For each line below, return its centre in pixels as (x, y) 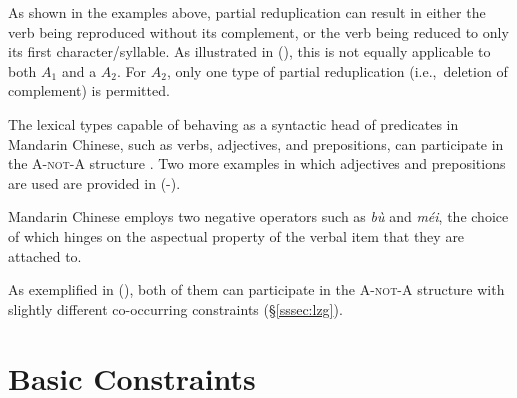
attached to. (45, 255)
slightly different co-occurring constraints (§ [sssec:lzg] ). (175, 308)
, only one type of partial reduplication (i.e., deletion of (337, 70)
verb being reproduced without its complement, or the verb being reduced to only (258, 31)
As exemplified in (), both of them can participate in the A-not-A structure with (256, 289)
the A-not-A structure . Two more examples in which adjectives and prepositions (257, 163)
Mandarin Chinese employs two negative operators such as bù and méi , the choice (258, 216)
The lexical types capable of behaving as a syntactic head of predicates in (233, 123)
